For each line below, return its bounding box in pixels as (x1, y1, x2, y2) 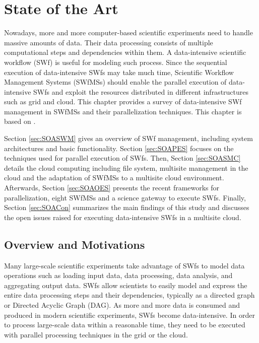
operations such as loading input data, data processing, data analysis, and (4, 270, 233, 281)
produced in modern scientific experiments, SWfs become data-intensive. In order (4, 309, 255, 320)
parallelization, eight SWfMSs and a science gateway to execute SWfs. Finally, (4, 192, 246, 202)
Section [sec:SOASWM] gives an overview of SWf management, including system (4, 133, 253, 144)
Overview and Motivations (4, 236, 145, 252)
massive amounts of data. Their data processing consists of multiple (4, 37, 213, 47)
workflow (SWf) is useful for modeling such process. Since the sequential (4, 56, 227, 67)
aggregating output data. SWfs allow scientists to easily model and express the (4, 280, 247, 290)
